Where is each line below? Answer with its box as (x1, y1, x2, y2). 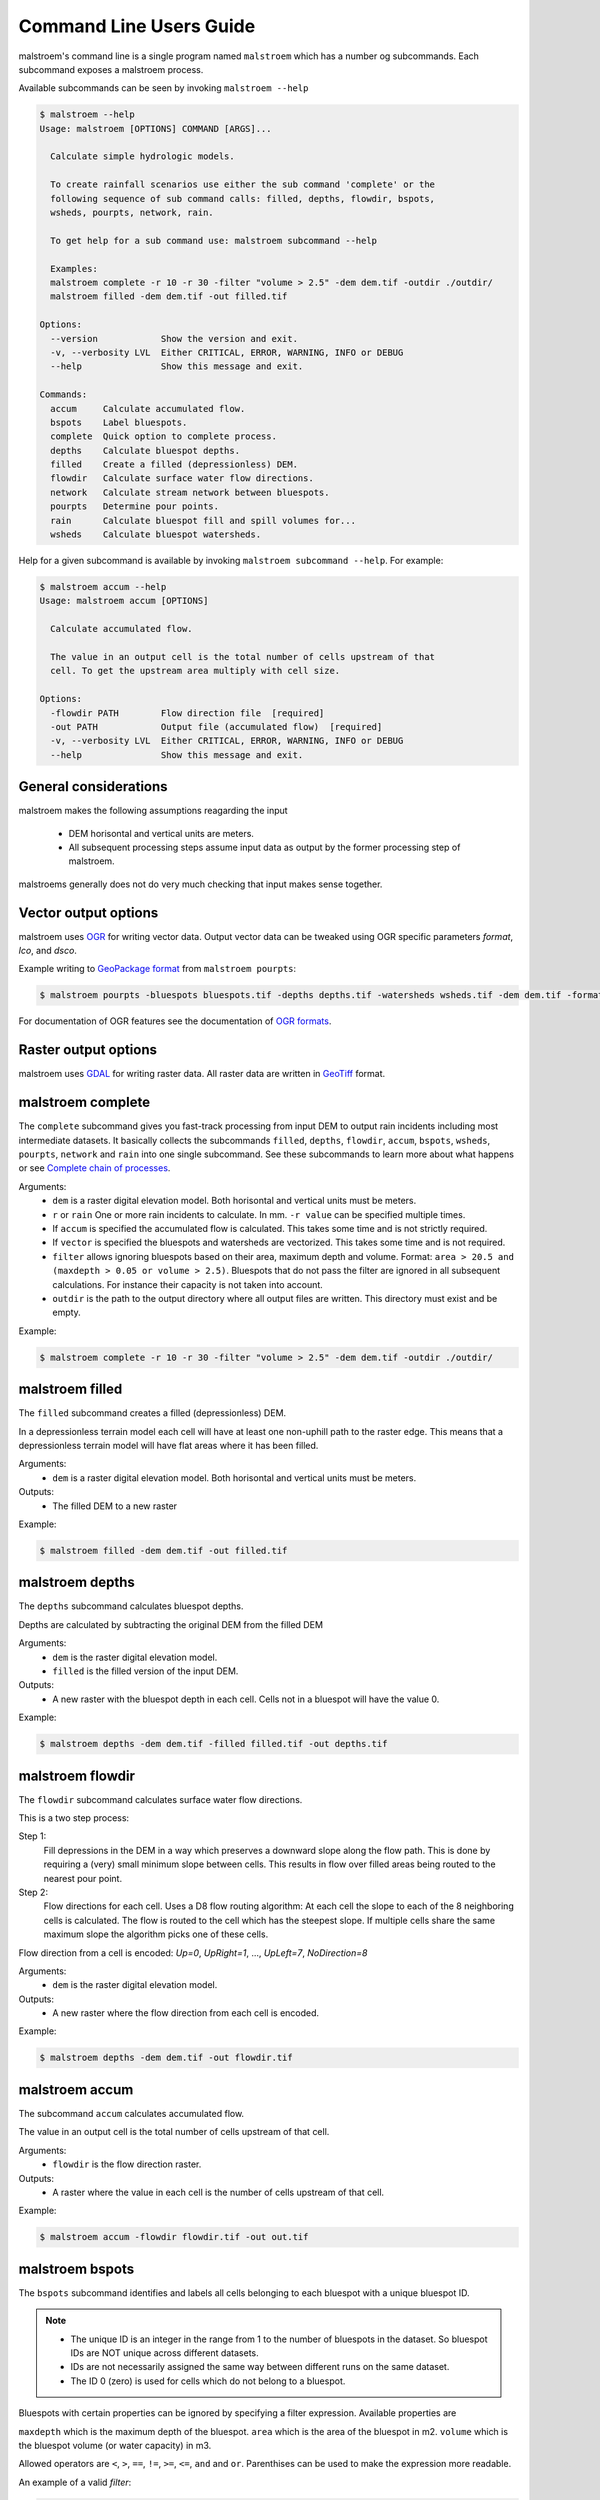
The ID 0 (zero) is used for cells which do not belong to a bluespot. (70, 2375, 346, 2387)
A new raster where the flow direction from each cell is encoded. (52, 2007, 320, 2019)
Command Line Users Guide (18, 15, 256, 37)
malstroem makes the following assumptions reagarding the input (18, 805, 289, 817)
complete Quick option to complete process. (50, 431, 277, 442)
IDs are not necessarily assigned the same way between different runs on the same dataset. (70, 2361, 450, 2373)
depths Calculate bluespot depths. (50, 445, 240, 456)
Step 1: (18, 1830, 47, 1842)
